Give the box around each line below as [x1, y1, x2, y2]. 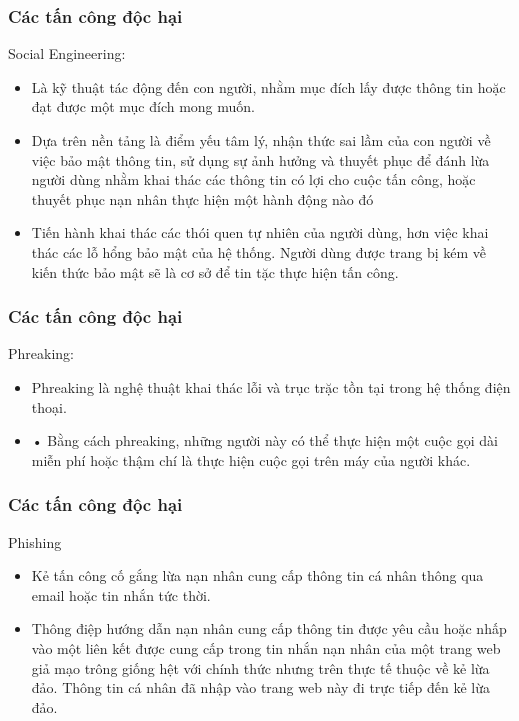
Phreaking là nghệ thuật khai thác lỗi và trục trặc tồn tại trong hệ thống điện [31, 376, 511, 397]
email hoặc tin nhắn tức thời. [31, 584, 211, 605]
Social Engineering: [8, 43, 126, 64]
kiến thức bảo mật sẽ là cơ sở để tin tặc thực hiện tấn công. [31, 261, 399, 282]
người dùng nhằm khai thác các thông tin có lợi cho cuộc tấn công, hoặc [31, 169, 476, 190]
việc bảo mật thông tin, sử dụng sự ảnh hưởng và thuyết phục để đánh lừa [31, 149, 490, 170]
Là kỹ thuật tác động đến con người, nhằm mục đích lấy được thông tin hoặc [31, 76, 506, 97]
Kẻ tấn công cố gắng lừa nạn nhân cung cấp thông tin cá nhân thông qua [31, 565, 484, 586]
